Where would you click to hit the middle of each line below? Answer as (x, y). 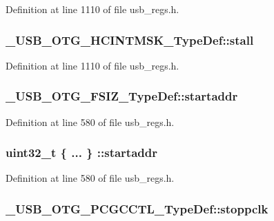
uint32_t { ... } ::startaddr (81, 152)
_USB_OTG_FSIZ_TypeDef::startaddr (122, 96)
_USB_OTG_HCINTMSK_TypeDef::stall (130, 40)
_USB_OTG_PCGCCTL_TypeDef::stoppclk (137, 208)
